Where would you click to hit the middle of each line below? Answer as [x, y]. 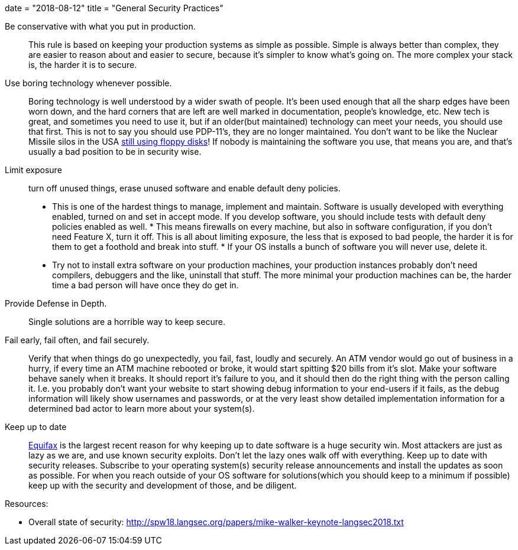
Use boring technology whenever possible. [88, 83]
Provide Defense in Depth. [56, 303]
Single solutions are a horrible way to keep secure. [127, 322]
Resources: [27, 504]
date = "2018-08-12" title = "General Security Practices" [114, 8]
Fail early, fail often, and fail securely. [77, 340]
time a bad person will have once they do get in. [145, 285]
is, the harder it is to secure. [83, 65]
